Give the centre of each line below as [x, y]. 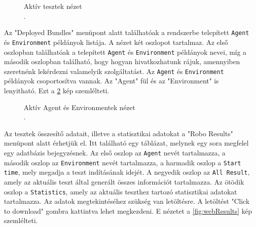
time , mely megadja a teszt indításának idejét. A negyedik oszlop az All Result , [127, 172]
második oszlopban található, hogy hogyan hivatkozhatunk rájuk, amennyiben [122, 61]
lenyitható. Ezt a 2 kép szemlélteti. [57, 90]
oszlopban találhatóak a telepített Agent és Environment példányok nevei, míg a [125, 52]
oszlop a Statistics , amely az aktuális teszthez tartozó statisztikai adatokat [121, 191]
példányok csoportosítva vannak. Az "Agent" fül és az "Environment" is [111, 81]
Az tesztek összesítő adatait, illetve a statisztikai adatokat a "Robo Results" [119, 133]
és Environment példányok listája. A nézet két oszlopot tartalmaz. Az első [116, 42]
